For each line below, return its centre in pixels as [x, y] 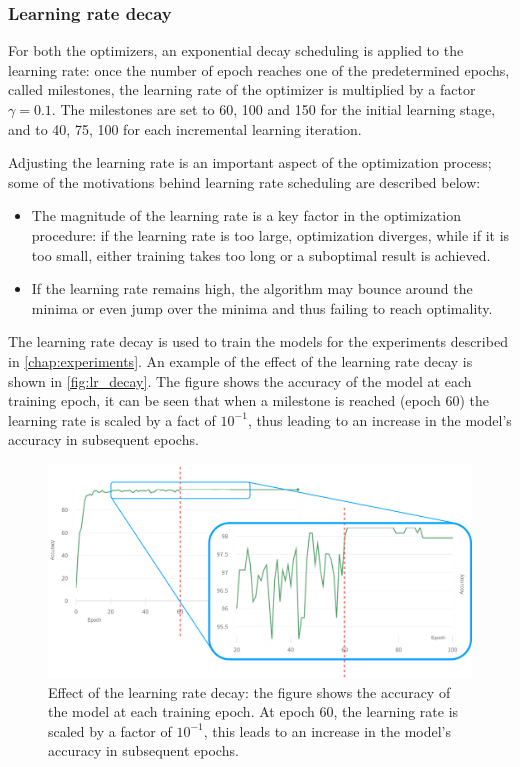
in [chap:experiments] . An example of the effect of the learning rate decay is [240, 360]
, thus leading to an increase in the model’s [379, 419]
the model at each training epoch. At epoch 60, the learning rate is [253, 711]
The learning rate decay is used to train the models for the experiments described [258, 341]
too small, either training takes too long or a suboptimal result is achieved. [261, 254]
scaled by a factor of [110, 730]
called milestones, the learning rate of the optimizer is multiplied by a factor [242, 89]
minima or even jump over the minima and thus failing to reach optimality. [262, 307]
